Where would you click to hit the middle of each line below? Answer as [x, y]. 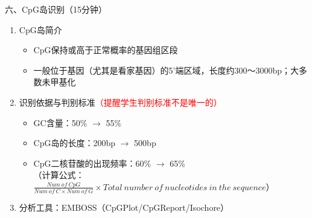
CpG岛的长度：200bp [75, 143]
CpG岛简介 [40, 29]
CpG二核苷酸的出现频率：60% [92, 163]
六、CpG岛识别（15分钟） [56, 9]
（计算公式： [59, 175]
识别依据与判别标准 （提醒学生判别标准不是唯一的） [120, 102]
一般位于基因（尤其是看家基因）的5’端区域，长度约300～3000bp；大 [166, 70]
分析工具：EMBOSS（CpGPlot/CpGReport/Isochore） [124, 207]
